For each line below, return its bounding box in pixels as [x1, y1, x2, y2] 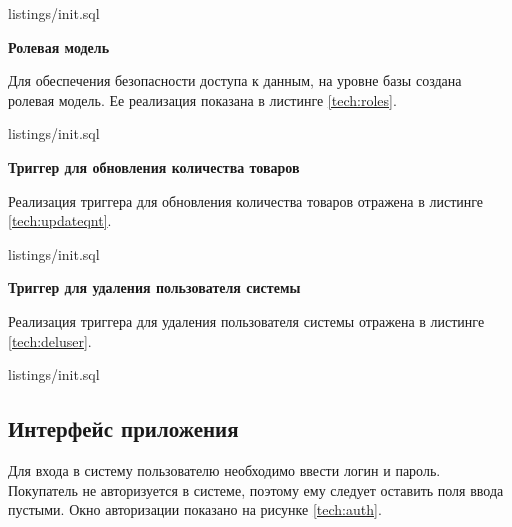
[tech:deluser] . [8, 330, 92, 351]
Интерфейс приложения [8, 413, 239, 444]
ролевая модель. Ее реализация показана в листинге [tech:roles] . [8, 89, 397, 110]
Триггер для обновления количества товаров [8, 156, 300, 177]
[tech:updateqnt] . [8, 210, 112, 231]
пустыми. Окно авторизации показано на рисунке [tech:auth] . [8, 499, 382, 520]
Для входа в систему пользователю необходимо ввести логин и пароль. [8, 459, 441, 480]
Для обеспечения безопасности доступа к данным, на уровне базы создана [8, 70, 462, 91]
